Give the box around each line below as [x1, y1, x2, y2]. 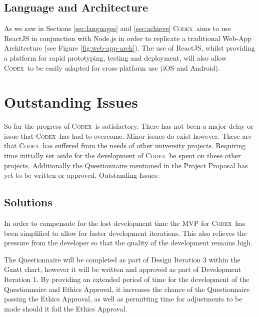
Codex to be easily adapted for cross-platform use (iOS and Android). [4, 62, 220, 73]
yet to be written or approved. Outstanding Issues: [4, 170, 159, 180]
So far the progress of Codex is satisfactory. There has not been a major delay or [4, 121, 253, 131]
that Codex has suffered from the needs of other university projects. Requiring [4, 140, 246, 151]
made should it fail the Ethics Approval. [4, 303, 127, 313]
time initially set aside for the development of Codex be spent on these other [4, 150, 241, 161]
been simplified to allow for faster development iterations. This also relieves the [4, 227, 247, 238]
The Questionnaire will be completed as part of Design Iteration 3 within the [4, 254, 240, 264]
